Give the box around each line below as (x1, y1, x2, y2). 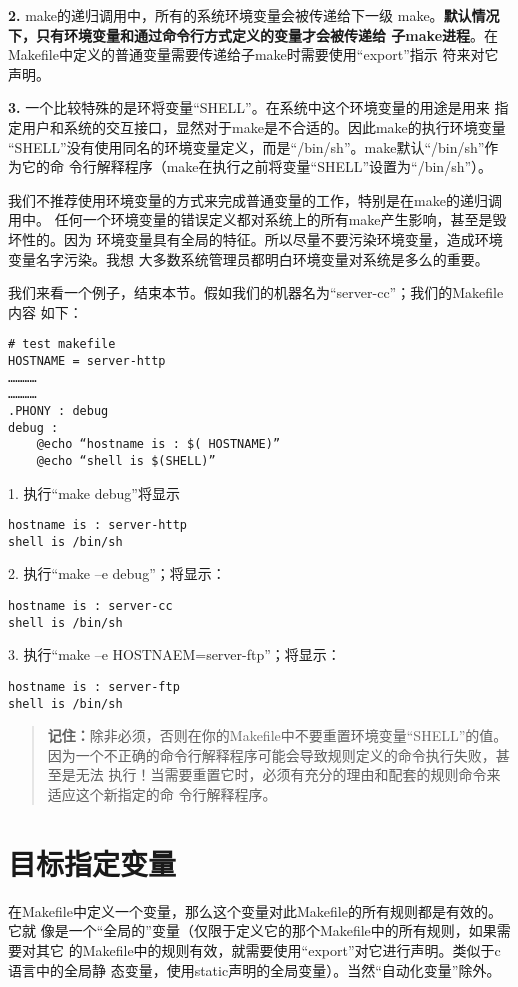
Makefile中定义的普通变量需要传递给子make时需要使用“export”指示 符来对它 (8, 44, 499, 65)
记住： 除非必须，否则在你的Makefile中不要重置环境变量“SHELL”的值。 (47, 725, 508, 746)
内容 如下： (8, 301, 83, 322)
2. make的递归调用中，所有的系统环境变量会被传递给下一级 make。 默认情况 (8, 5, 500, 25)
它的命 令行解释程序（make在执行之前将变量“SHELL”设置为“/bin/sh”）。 (21, 156, 493, 177)
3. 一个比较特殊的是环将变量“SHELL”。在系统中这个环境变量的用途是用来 (8, 97, 490, 118)
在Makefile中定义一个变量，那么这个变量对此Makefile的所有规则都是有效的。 (8, 900, 502, 921)
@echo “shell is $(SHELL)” (36, 453, 216, 468)
